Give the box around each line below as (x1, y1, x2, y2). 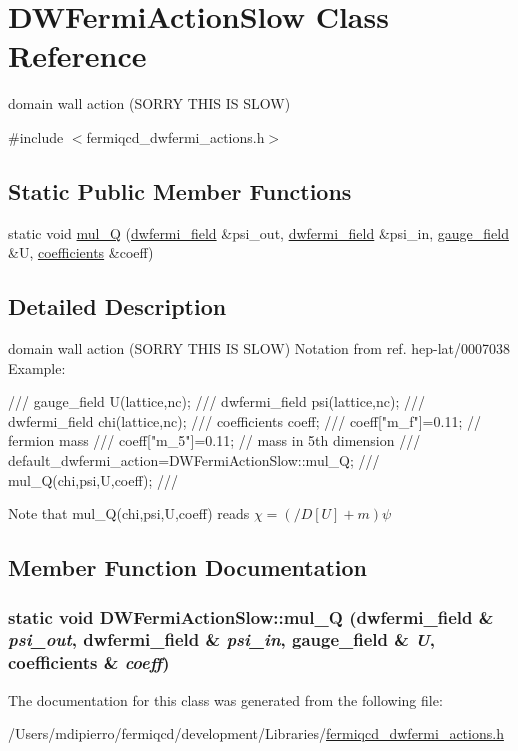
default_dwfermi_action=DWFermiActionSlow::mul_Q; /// (8, 450, 380, 471)
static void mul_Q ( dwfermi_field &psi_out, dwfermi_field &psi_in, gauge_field (8, 222, 509, 243)
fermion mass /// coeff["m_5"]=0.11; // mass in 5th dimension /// (8, 430, 421, 451)
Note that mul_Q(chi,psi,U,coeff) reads (8, 503, 250, 524)
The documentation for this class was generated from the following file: (8, 689, 443, 710)
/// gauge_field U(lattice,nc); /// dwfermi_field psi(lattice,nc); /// (8, 391, 426, 412)
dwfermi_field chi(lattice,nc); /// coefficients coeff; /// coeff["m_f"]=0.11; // (8, 410, 481, 431)
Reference (8, 35, 147, 76)
